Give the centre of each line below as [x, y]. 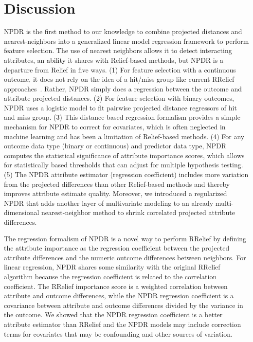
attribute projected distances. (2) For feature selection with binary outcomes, [119, 98]
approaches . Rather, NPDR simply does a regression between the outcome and [123, 88]
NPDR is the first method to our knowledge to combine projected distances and [123, 31]
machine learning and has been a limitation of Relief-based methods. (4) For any [124, 136]
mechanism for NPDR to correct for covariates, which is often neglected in [115, 127]
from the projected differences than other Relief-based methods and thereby [117, 184]
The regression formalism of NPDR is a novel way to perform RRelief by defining [125, 238]
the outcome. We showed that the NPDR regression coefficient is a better [113, 315]
